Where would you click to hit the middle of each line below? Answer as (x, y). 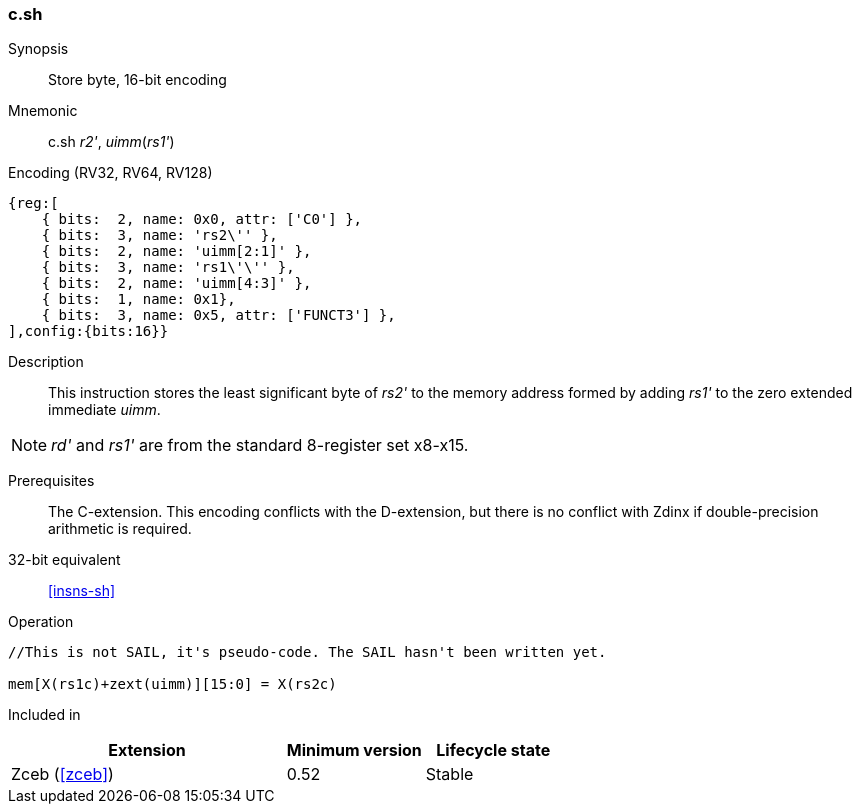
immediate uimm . (104, 410)
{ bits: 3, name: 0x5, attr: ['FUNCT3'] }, (218, 315)
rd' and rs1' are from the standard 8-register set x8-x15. (260, 445)
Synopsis (38, 49)
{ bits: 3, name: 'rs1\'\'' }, (168, 267)
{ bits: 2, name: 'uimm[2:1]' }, (176, 251)
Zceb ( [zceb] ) (62, 774)
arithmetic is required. (120, 529)
